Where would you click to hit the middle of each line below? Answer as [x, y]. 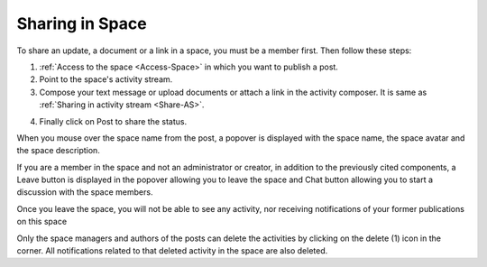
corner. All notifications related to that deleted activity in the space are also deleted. [172, 251]
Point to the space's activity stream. [106, 79]
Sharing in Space [82, 23]
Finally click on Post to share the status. [113, 121]
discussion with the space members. [85, 192]
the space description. [59, 151]
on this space [42, 222]
